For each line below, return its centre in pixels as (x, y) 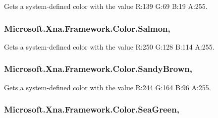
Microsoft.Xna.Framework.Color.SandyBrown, (98, 69)
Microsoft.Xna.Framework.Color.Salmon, (87, 28)
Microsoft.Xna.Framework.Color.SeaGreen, (92, 109)
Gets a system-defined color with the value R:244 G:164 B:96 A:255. (108, 87)
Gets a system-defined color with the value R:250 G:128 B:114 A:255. (109, 46)
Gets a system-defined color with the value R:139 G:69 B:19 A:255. (106, 6)
